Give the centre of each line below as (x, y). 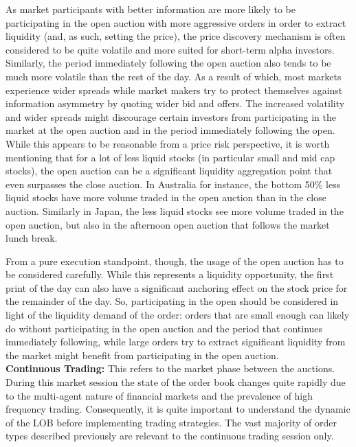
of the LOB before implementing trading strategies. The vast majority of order (171, 422)
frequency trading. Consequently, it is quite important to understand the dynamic (178, 409)
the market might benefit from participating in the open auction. (142, 355)
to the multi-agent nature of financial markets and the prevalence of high (159, 395)
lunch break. (32, 238)
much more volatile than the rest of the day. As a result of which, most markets (174, 76)
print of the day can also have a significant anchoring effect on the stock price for (177, 287)
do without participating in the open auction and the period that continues (164, 328)
